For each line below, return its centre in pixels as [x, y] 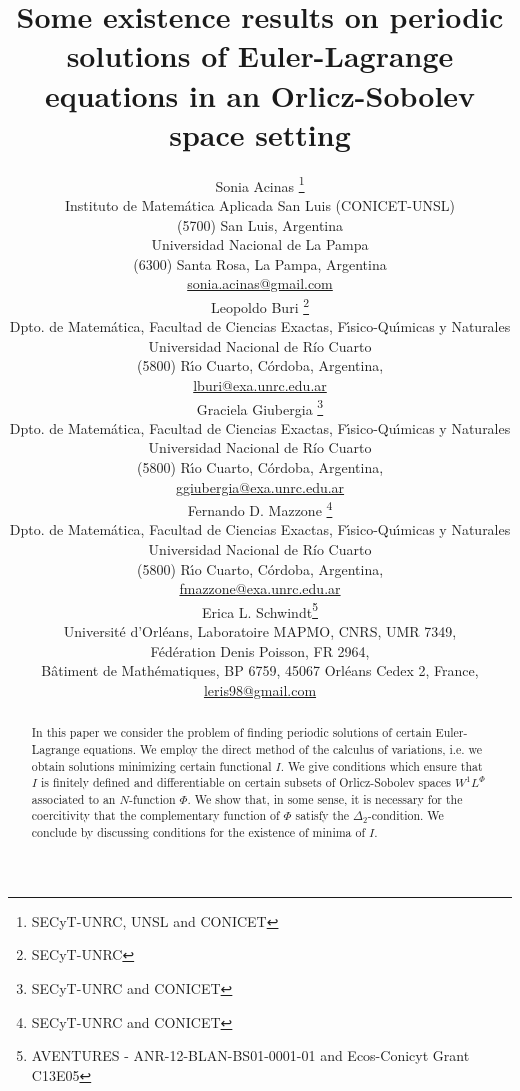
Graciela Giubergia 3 [260, 407]
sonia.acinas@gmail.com [260, 283]
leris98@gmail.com [260, 689]
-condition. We [405, 815]
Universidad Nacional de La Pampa [260, 244]
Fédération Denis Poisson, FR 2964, [260, 650]
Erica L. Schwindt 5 [260, 610]
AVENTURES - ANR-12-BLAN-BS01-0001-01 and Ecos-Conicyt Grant [250, 1055]
